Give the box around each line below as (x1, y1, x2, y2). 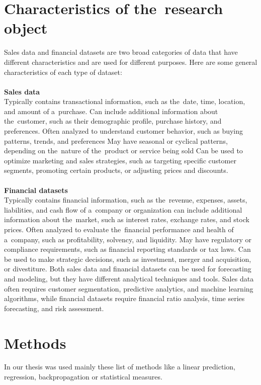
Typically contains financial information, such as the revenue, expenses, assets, (4, 195, 247, 205)
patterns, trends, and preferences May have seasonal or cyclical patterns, (4, 135, 228, 146)
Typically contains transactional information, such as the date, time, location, (4, 96, 245, 107)
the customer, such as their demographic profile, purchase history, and (4, 116, 222, 126)
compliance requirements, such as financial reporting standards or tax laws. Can (4, 244, 251, 254)
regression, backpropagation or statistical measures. (4, 371, 162, 382)
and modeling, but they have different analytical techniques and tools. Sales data (4, 273, 254, 283)
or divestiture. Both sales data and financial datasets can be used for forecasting (4, 263, 251, 274)
